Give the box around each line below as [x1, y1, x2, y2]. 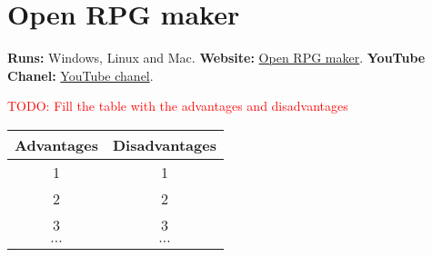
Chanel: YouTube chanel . [7, 65, 154, 84]
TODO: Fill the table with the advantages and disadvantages [7, 96, 348, 115]
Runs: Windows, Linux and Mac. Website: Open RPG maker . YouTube [7, 48, 426, 67]
